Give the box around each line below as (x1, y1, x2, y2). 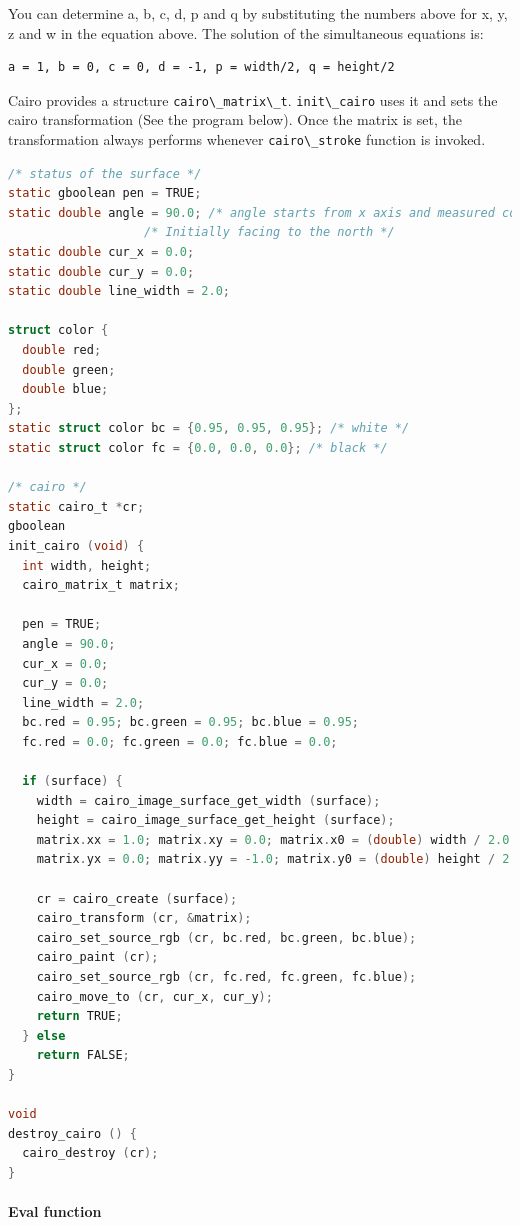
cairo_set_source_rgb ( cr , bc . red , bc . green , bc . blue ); (36, 930, 417, 945)
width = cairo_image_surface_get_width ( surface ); (36, 793, 381, 808)
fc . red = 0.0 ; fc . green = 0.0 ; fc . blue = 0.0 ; (22, 734, 338, 749)
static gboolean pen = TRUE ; (8, 186, 202, 201)
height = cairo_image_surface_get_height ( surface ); (36, 813, 395, 828)
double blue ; (22, 382, 109, 397)
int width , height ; (22, 558, 152, 573)
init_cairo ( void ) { (8, 538, 145, 553)
